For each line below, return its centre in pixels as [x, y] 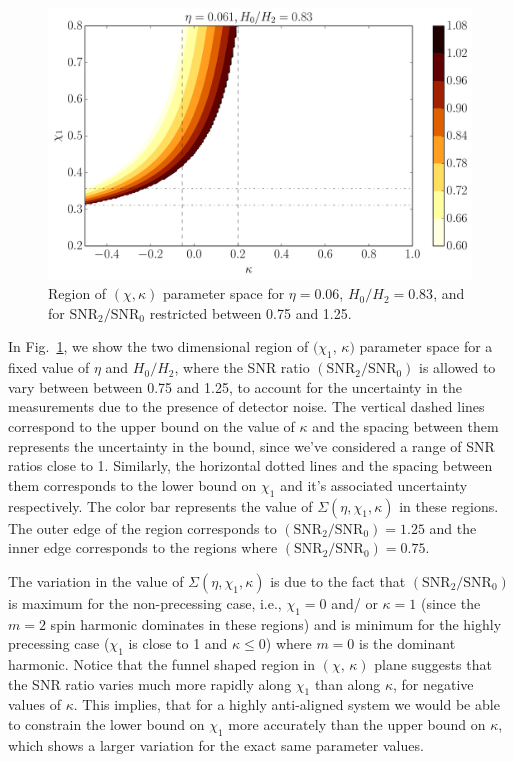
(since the [450, 602]
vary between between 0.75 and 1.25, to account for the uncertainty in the [235, 386]
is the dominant [407, 643]
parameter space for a [426, 346]
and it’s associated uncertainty [374, 484]
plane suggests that [433, 663]
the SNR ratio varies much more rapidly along [150, 683]
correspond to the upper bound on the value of [151, 425]
